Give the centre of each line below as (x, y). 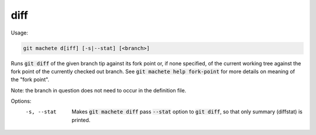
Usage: (20, 33)
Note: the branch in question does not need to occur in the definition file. (99, 90)
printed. (81, 120)
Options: (21, 101)
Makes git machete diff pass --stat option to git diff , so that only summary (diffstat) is (187, 112)
